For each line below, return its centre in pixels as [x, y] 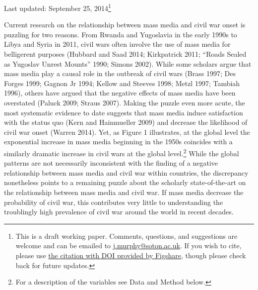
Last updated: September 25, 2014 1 [58, 7]
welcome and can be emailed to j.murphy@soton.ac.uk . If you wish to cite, [129, 245]
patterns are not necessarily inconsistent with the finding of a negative [111, 163]
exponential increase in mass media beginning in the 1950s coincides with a [118, 142]
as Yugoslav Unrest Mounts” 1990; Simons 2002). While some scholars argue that [128, 63]
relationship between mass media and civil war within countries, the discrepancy [126, 172]
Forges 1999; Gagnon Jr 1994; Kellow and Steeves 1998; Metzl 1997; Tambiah [122, 83]
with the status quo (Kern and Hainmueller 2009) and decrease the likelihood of [126, 122]
